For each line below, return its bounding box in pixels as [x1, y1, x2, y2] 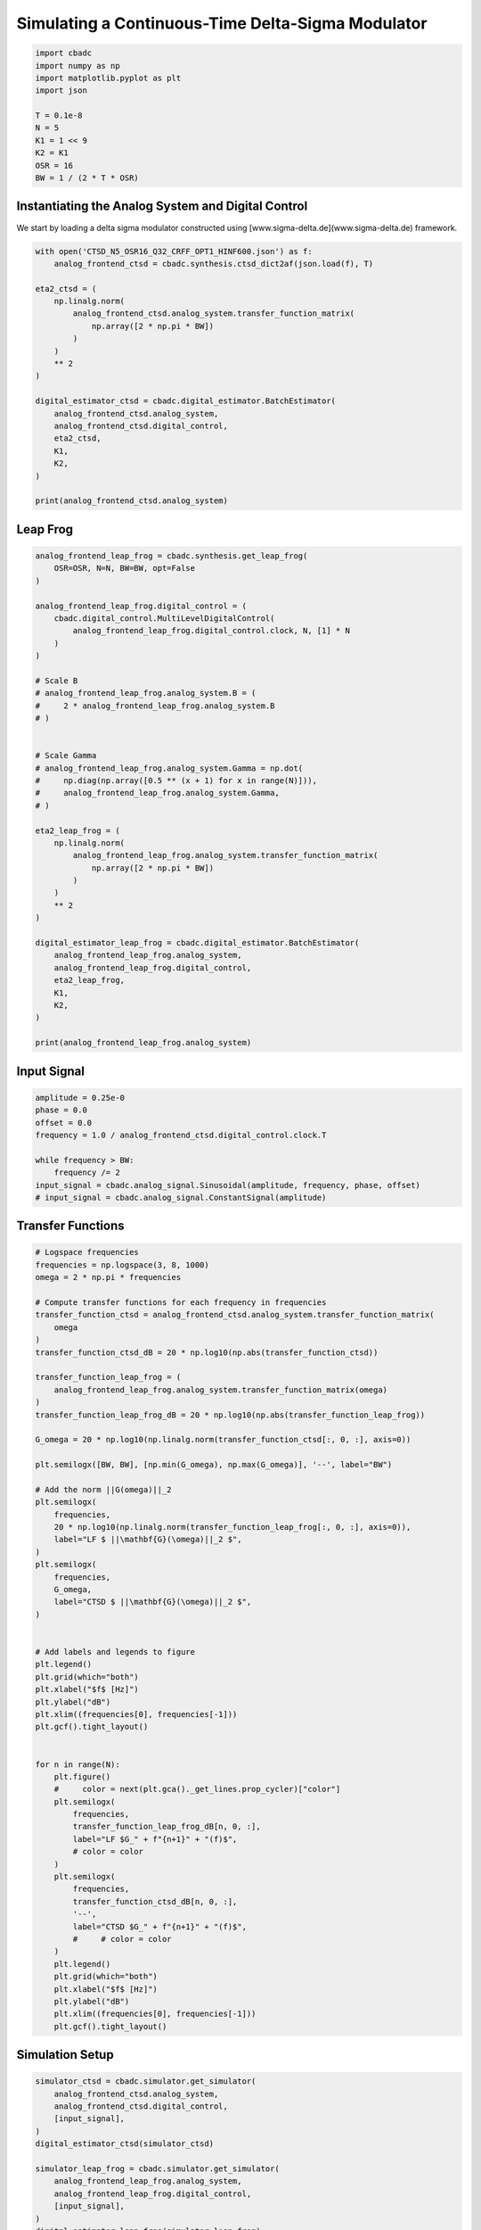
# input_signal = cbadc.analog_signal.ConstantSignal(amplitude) [35, 1192, 327, 1202]
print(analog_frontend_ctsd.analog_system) [35, 496, 229, 506]
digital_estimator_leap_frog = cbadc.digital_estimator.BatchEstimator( [35, 937, 360, 948]
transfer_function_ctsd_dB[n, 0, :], [72, 1896, 238, 1906]
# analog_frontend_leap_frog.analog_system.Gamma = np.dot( [35, 763, 304, 773]
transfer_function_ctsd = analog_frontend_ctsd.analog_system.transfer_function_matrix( [35, 1309, 436, 1320]
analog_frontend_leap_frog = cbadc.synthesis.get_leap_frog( [35, 550, 308, 561]
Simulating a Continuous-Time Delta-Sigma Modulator [16, 13, 428, 33]
